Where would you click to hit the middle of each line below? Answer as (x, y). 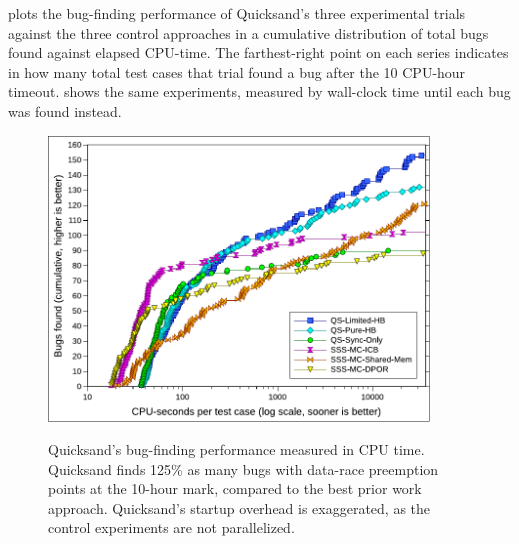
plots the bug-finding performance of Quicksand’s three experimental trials (237, 13)
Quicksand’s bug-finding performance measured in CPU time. (236, 449)
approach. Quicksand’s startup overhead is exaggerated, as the (239, 507)
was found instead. (65, 110)
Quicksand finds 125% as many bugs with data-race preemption (243, 468)
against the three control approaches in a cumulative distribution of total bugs (248, 32)
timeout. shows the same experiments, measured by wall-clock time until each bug (259, 91)
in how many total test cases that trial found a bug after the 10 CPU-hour (237, 71)
